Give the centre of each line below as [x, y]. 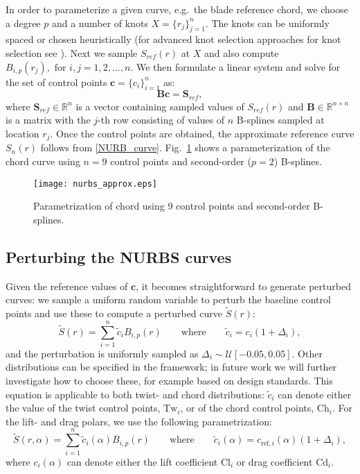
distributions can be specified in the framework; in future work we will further [171, 367]
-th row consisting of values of [161, 120]
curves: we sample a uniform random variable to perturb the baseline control [168, 299]
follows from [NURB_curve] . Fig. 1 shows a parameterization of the [185, 147]
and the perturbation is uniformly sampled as [102, 353]
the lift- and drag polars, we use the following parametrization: [139, 421]
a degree [23, 23]
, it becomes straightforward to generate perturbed [243, 286]
